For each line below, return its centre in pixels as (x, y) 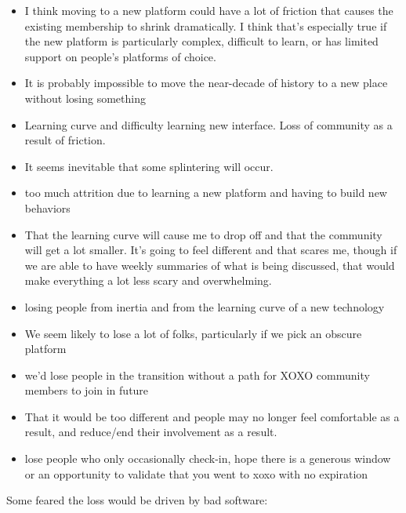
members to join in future (87, 390)
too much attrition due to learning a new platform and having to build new (206, 193)
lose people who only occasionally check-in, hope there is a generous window (208, 458)
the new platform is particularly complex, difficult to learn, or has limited (201, 41)
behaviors (47, 207)
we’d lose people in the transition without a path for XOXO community (197, 375)
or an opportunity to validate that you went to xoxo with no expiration (196, 473)
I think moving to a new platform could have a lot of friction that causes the (209, 10)
